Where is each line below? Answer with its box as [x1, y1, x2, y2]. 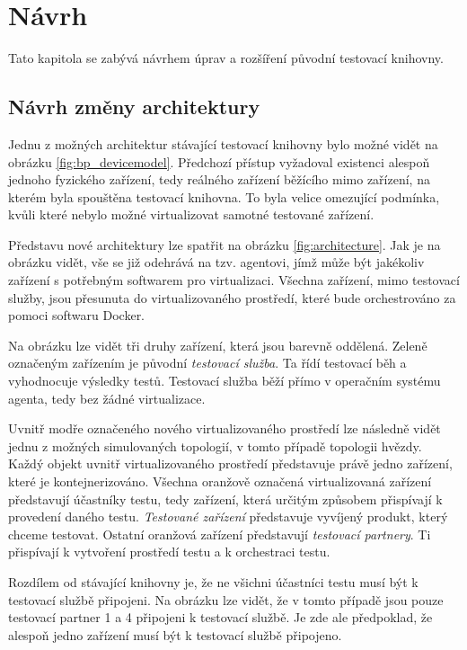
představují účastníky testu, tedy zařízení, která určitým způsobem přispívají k [8, 489, 443, 508]
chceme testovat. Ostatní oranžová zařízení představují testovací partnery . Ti [8, 524, 431, 543]
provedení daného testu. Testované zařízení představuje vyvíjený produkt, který [8, 507, 448, 526]
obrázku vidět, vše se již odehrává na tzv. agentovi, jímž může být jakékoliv [8, 253, 425, 272]
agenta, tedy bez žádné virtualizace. [8, 388, 206, 407]
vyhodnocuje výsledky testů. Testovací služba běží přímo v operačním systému [8, 371, 441, 390]
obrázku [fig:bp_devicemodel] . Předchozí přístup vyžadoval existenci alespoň [8, 152, 430, 171]
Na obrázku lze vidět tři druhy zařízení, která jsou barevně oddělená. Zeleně [8, 335, 427, 354]
